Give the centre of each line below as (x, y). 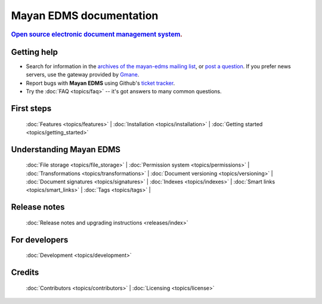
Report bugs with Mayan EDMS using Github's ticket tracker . (100, 83)
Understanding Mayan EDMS (66, 149)
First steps (31, 108)
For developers (40, 240)
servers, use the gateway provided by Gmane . (83, 75)
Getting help (34, 52)
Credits (25, 273)
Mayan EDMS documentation (85, 16)
